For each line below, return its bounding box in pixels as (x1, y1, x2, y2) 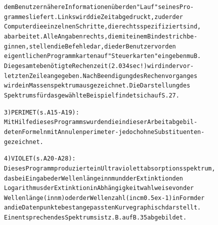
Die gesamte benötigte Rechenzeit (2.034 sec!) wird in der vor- (4, 62, 194, 69)
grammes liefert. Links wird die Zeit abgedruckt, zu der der (4, 13, 183, 20)
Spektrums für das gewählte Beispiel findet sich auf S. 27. (4, 91, 179, 99)
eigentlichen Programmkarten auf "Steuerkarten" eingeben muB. (4, 52, 201, 60)
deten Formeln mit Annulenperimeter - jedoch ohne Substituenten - (4, 128, 204, 135)
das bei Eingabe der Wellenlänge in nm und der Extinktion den (4, 174, 183, 182)
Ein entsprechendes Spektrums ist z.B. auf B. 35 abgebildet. (4, 214, 187, 221)
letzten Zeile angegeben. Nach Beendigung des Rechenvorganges (4, 72, 197, 79)
